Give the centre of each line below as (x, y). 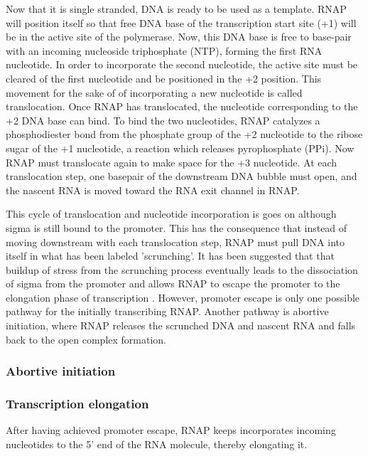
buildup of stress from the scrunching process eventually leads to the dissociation (182, 269)
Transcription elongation (77, 404)
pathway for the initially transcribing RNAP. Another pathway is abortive (167, 311)
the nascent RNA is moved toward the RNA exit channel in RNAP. (153, 190)
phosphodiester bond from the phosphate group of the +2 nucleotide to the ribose (184, 134)
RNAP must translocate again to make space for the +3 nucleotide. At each (172, 162)
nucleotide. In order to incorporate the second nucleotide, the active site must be (182, 64)
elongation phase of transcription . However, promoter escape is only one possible (183, 297)
